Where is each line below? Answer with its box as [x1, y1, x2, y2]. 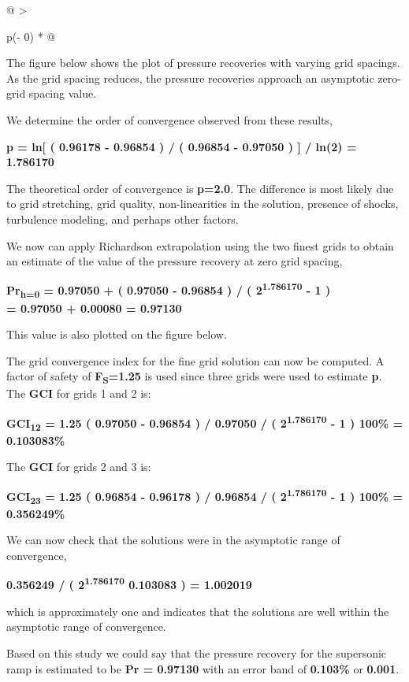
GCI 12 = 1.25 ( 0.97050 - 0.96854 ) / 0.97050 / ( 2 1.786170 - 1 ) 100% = [6, 413, 403, 433]
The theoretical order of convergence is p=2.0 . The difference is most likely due [6, 180, 394, 196]
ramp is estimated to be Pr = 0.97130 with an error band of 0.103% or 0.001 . [6, 660, 400, 676]
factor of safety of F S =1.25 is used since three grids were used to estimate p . [6, 368, 382, 387]
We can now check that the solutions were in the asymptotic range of [6, 532, 340, 548]
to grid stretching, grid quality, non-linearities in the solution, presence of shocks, [6, 195, 399, 212]
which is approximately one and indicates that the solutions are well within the [6, 602, 389, 619]
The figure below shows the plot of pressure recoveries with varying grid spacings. [6, 54, 400, 71]
